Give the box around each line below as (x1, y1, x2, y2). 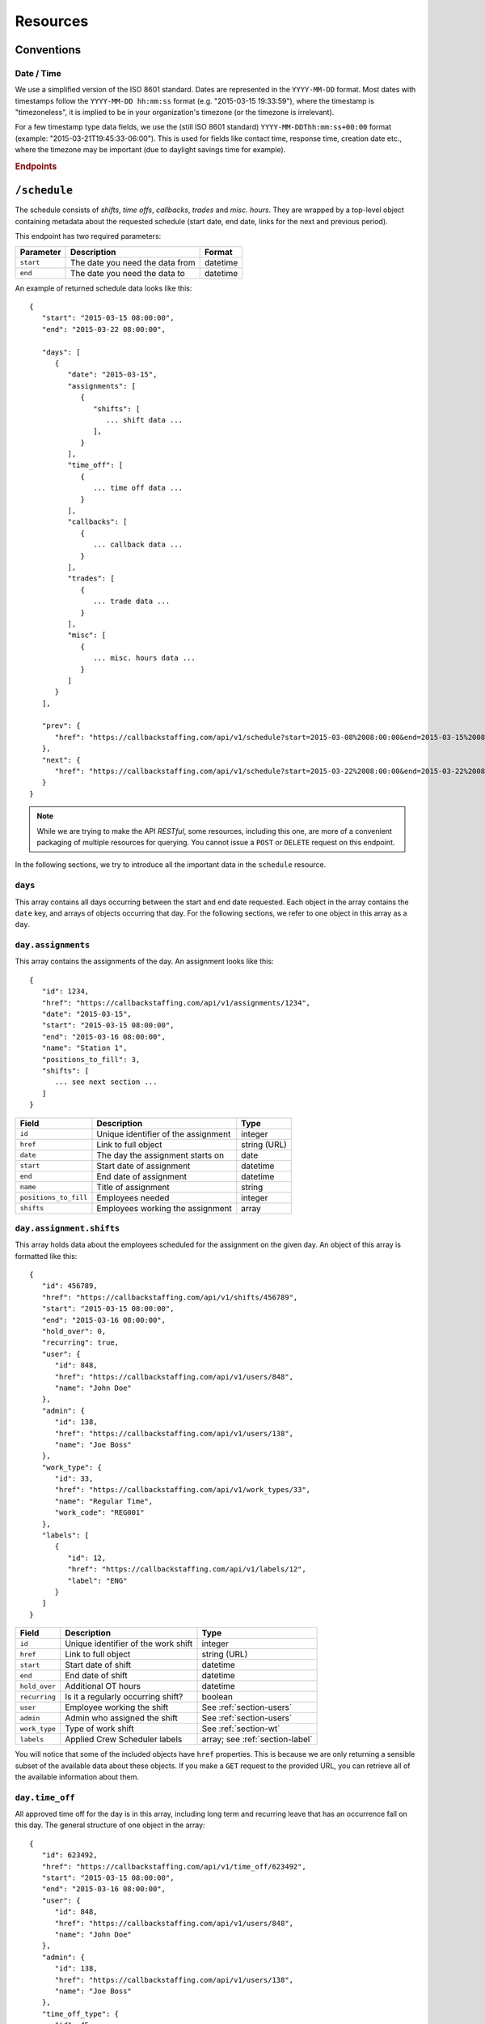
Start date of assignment (96, 1160, 191, 1171)
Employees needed (96, 1192, 170, 1203)
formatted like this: (15, 1251, 78, 1261)
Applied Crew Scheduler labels (65, 1733, 183, 1745)
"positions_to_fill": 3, (41, 1055, 141, 1064)
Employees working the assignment (96, 1202, 232, 1214)
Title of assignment (96, 1181, 170, 1193)
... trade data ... (93, 597, 171, 606)
